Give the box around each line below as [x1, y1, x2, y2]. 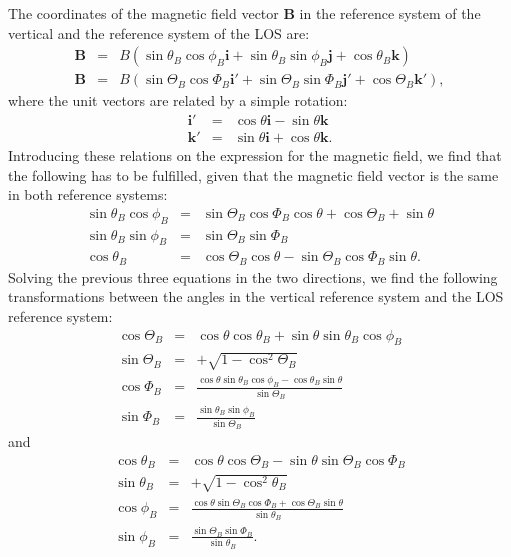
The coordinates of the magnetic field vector [8, 3, 279, 23]
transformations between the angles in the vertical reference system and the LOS [8, 286, 504, 307]
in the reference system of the [299, 3, 481, 23]
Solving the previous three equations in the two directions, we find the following [8, 266, 498, 287]
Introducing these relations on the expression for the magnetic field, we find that [8, 144, 502, 165]
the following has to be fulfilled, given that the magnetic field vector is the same [8, 164, 499, 185]
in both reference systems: [8, 184, 168, 205]
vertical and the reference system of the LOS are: [8, 22, 310, 43]
